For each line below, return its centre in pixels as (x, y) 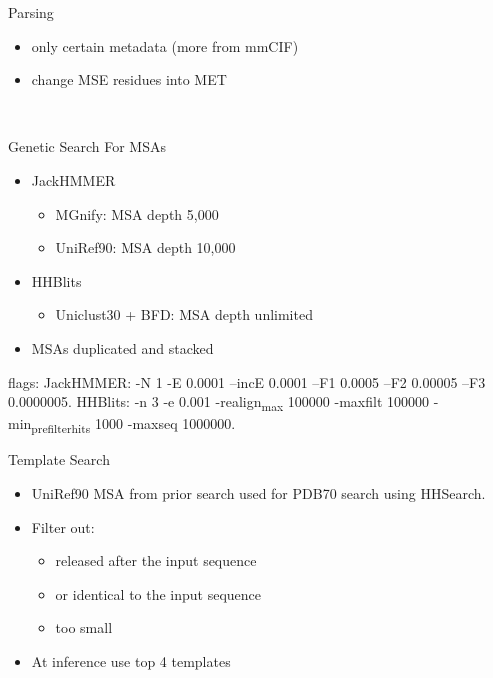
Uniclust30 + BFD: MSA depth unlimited (184, 314)
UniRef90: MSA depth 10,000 (145, 247)
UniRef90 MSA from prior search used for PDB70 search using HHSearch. (258, 492)
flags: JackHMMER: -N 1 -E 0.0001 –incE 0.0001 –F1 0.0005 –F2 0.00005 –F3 (247, 381)
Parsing (31, 12)
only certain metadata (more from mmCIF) (165, 45)
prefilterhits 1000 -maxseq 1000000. (133, 425)
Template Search (59, 459)
